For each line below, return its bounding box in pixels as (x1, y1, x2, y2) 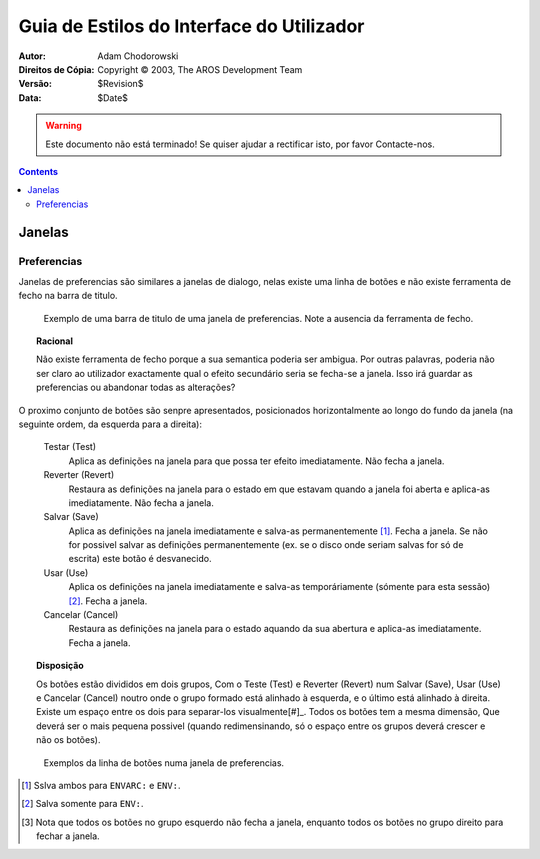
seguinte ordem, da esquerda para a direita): (18, 418, 203, 430)
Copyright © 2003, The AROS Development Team (97, 63, 303, 75)
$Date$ (97, 91, 129, 104)
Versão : (18, 78, 52, 90)
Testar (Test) (43, 441, 97, 453)
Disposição (36, 660, 84, 672)
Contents (18, 165, 59, 177)
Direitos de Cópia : (18, 63, 95, 75)
